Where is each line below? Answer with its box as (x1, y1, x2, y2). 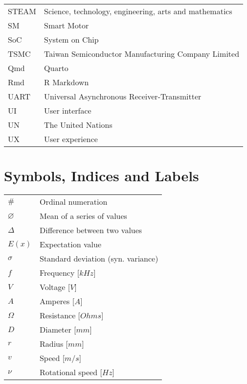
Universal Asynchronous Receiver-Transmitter (44, 91, 202, 102)
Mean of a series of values (39, 210, 127, 222)
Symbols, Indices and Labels (4, 166, 199, 186)
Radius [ (39, 338, 68, 350)
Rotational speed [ (39, 366, 102, 378)
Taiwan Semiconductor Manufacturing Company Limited (44, 48, 240, 59)
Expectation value (39, 239, 101, 250)
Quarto (44, 62, 68, 73)
